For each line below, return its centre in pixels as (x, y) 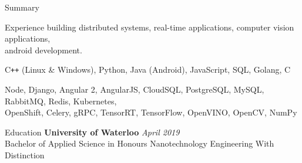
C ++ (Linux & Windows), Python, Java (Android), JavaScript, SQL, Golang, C (148, 69)
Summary (22, 7)
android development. (43, 50)
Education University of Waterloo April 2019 (92, 132)
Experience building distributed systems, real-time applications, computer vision (150, 27)
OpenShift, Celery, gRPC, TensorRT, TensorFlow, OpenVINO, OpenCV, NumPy (151, 112)
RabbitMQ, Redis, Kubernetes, (61, 101)
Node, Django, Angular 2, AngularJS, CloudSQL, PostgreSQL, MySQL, (135, 89)
